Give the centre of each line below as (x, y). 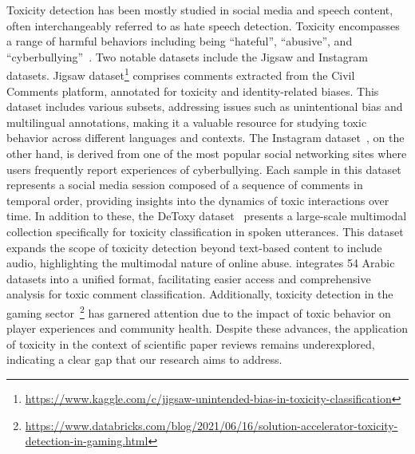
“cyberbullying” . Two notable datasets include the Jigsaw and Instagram (187, 56)
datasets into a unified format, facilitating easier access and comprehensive (189, 278)
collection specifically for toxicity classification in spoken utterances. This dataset (205, 231)
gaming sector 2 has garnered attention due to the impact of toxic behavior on (199, 311)
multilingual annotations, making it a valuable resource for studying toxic (187, 122)
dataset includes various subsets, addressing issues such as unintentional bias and (205, 107)
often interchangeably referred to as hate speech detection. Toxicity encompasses (203, 25)
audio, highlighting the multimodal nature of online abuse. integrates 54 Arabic (201, 263)
